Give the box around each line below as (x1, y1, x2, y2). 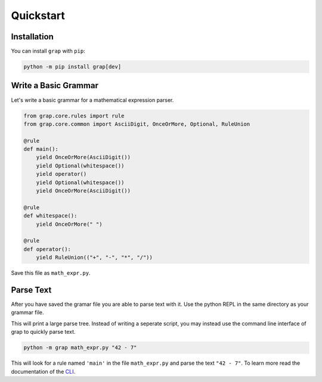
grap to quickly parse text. (11, 328, 76, 336)
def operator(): (23, 246, 72, 253)
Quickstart (11, 9, 66, 22)
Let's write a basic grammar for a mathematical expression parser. (11, 96, 174, 104)
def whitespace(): (23, 212, 78, 219)
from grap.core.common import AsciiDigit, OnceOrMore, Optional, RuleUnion (23, 120, 250, 128)
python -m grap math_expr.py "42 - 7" (23, 344, 137, 351)
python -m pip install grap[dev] (23, 63, 122, 70)
